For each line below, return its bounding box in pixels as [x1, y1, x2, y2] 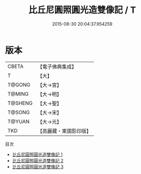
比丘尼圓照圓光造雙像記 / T [28, 4, 136, 16]
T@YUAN [7, 118, 30, 125]
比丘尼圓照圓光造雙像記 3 [12, 164, 64, 170]
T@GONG [7, 81, 30, 88]
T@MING [7, 90, 29, 97]
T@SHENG [7, 99, 33, 106]
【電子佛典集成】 [37, 63, 77, 70]
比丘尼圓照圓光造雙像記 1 [12, 151, 63, 157]
